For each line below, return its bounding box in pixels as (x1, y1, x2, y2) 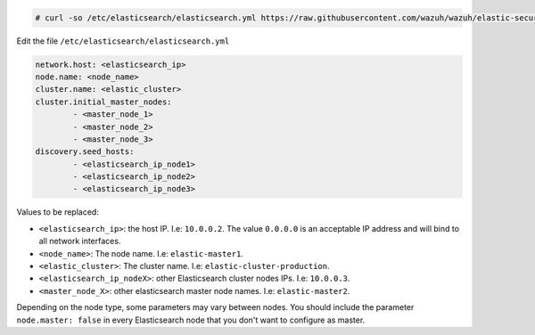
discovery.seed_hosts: (35, 147, 135, 157)
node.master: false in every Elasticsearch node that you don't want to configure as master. (16, 315, 366, 325)
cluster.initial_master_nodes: (35, 96, 173, 107)
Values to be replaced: (16, 207, 100, 217)
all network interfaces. (38, 236, 121, 247)
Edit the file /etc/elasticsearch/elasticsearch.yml (16, 36, 230, 46)
